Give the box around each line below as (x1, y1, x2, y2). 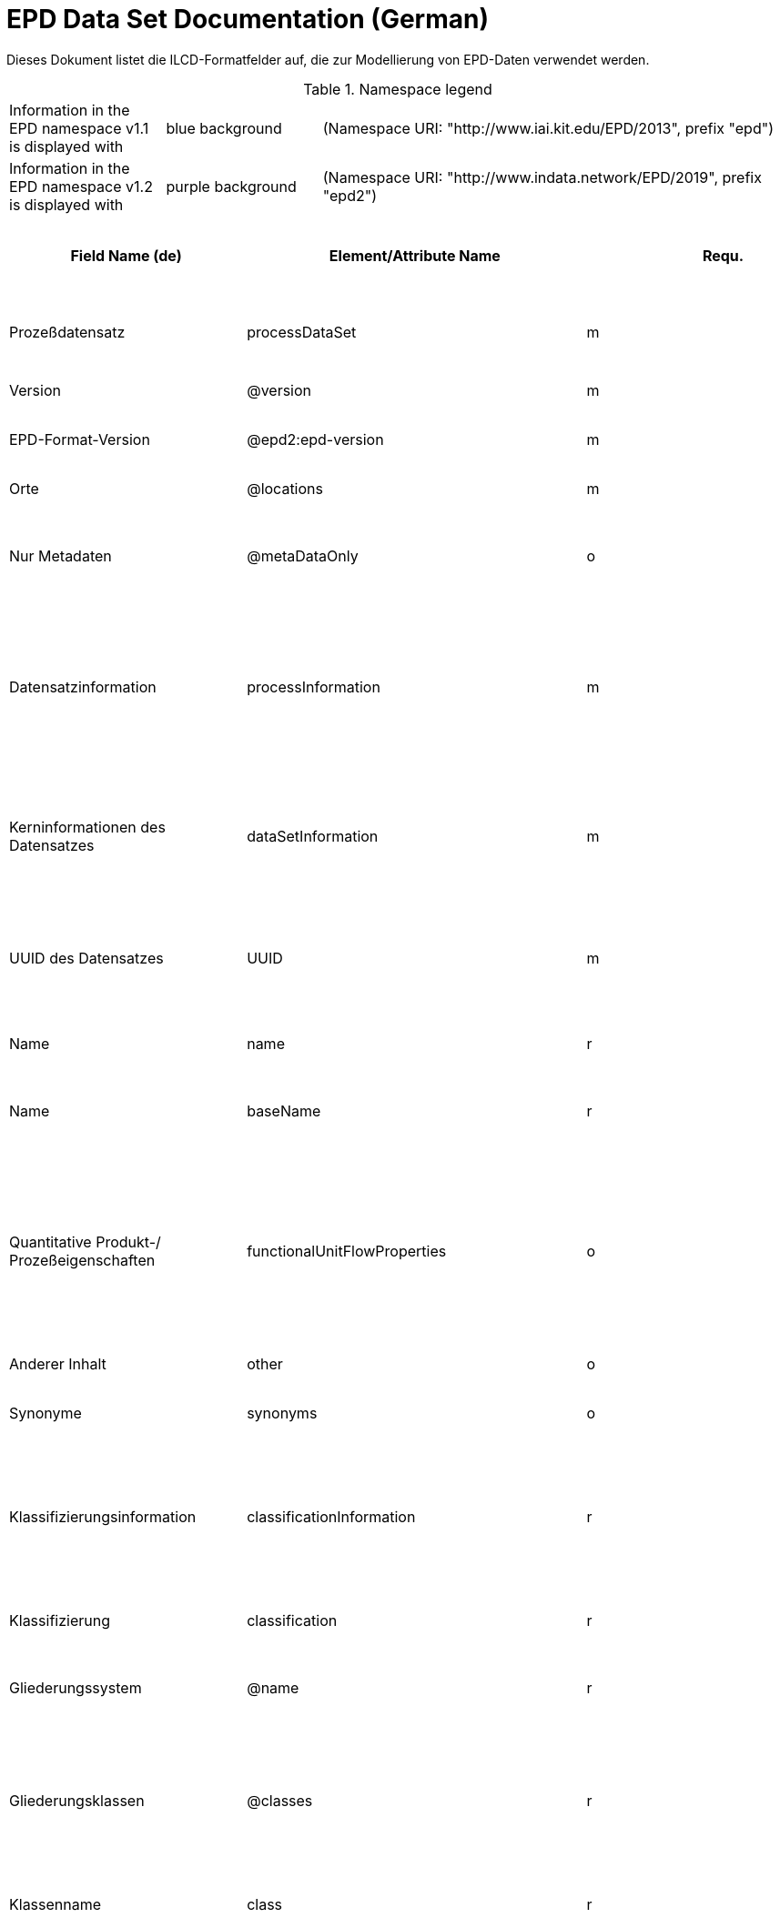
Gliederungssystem (9, 1678, 142, 1697)
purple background (166, 177, 297, 196)
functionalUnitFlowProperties (247, 1241, 447, 1260)
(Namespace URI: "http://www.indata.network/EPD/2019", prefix (322, 167, 762, 187)
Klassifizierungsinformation (9, 1507, 197, 1526)
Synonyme (9, 1403, 82, 1422)
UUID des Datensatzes (9, 948, 164, 967)
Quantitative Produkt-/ (9, 1232, 161, 1251)
